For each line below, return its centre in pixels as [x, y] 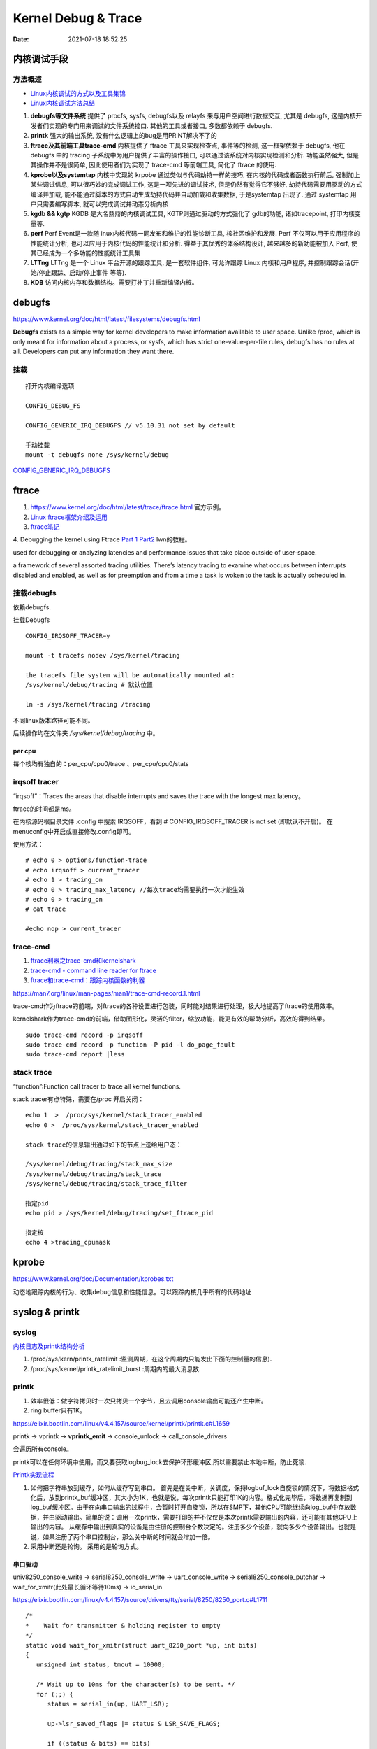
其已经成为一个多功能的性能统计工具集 [86, 253]
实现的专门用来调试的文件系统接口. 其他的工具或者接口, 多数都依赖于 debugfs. [161, 125]
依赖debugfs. [32, 607]
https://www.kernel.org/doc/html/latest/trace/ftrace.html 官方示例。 [128, 507]
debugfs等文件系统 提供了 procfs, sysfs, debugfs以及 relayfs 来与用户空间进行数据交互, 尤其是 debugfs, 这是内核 [193, 116]
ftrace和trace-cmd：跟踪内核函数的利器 [88, 980]
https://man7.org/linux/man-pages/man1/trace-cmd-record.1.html [106, 993]
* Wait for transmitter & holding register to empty [123, 1626]
